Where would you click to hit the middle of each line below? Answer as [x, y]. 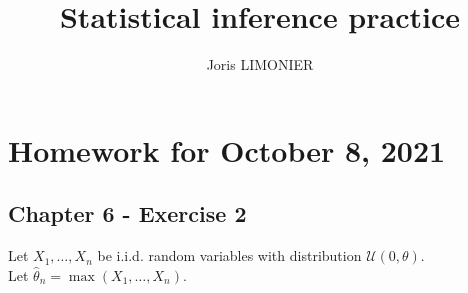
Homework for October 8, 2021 [227, 149]
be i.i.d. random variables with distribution [229, 255]
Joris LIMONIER [260, 64]
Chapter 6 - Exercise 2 [127, 213]
